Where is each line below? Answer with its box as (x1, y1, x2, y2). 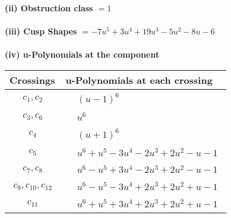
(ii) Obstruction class (5, 2, 93, 14)
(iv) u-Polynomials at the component (5, 48, 160, 61)
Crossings (10, 72, 55, 87)
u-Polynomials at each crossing (65, 72, 213, 87)
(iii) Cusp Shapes (5, 25, 77, 37)
